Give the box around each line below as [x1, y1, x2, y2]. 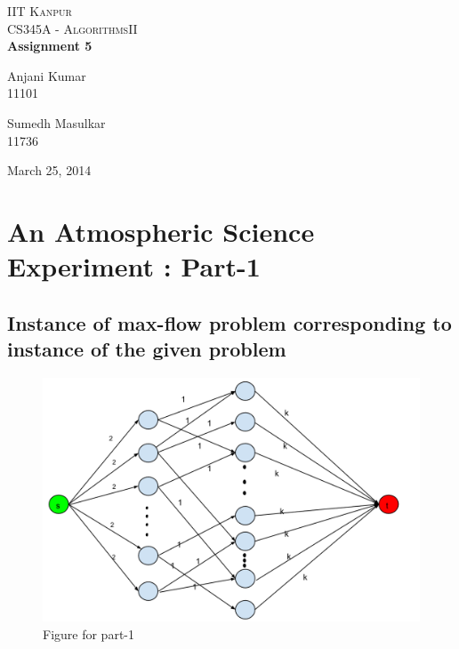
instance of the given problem [7, 335, 286, 363]
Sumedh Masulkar [7, 113, 106, 132]
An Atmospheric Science [7, 212, 315, 249]
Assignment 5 [7, 36, 93, 55]
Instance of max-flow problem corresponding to [7, 308, 452, 336]
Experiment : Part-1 [7, 248, 261, 284]
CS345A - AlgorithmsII [7, 19, 138, 37]
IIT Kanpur [7, 2, 72, 20]
